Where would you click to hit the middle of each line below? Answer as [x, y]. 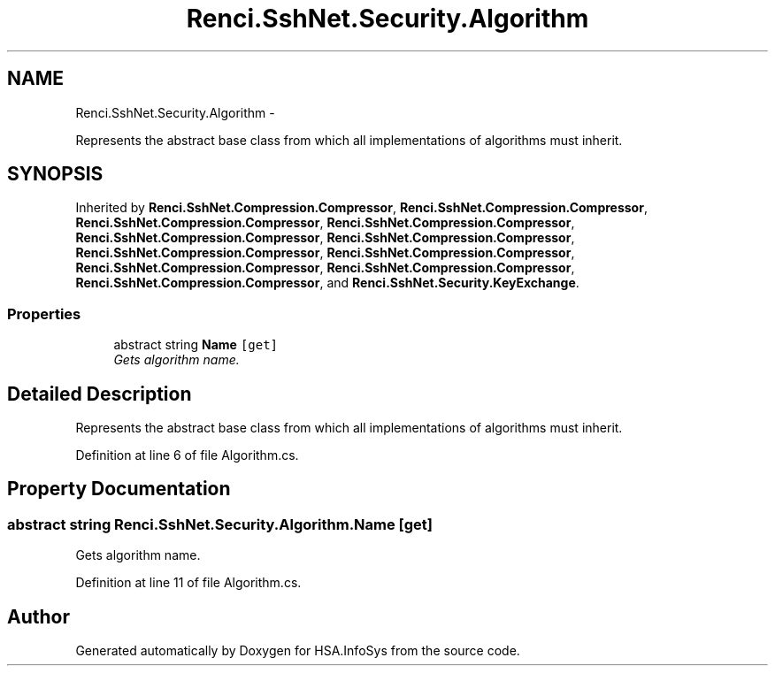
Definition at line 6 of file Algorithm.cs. [187, 455]
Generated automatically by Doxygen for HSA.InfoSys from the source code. [298, 651]
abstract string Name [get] [196, 345]
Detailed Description [100, 394]
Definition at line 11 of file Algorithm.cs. [188, 583]
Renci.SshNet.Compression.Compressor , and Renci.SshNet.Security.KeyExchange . [327, 283]
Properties [44, 314]
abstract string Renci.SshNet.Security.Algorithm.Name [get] [220, 524]
